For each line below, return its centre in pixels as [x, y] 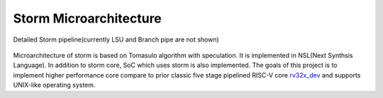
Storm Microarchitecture [88, 18]
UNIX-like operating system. [54, 85]
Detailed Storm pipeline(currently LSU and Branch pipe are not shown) [116, 39]
